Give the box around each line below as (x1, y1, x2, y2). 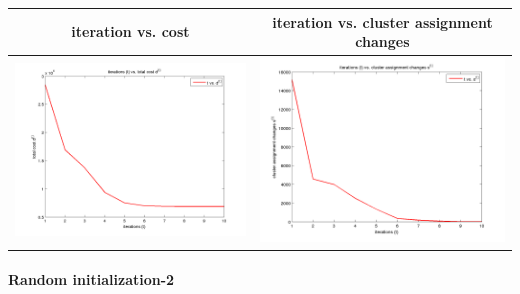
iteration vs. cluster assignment (272, 11, 493, 32)
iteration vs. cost (71, 21, 190, 42)
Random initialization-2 (8, 269, 175, 290)
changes (355, 31, 410, 52)
